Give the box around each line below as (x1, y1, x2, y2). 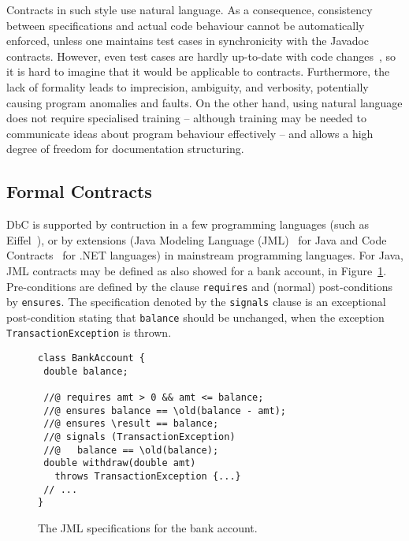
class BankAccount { (38, 353, 146, 364)
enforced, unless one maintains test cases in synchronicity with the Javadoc (6, 32, 370, 49)
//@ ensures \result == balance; (43, 418, 219, 430)
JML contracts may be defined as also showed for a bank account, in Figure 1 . (6, 262, 387, 278)
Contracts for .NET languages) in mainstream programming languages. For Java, (6, 247, 403, 263)
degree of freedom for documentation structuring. (6, 140, 244, 157)
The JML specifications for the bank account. (38, 520, 258, 536)
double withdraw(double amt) (43, 457, 196, 469)
